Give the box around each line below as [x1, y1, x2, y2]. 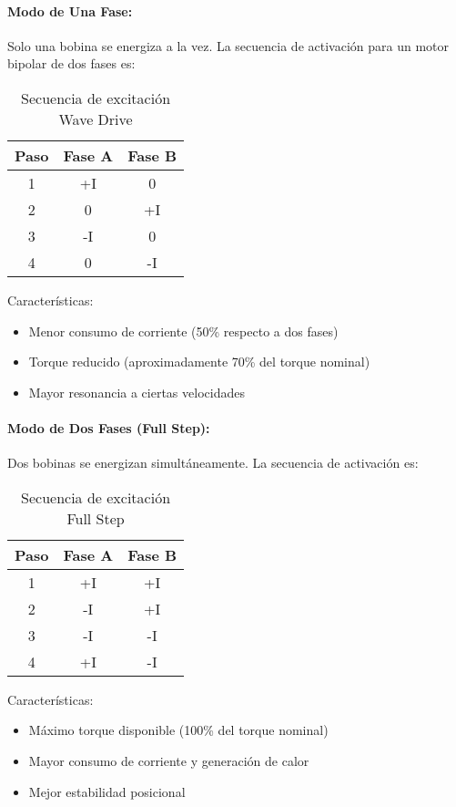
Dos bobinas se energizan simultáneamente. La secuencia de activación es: [7, 453, 419, 472]
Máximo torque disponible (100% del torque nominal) [28, 720, 329, 740]
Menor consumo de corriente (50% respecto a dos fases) [28, 321, 339, 340]
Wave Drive [58, 108, 133, 129]
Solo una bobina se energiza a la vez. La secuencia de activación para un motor [7, 36, 449, 55]
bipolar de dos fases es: [7, 54, 136, 73]
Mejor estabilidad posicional [28, 781, 186, 801]
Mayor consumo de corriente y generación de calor [28, 750, 309, 770]
